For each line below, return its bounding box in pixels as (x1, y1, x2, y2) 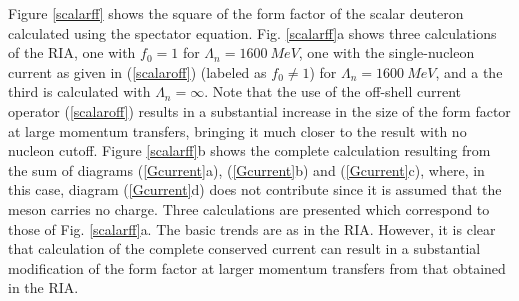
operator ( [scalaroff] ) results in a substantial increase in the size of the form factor (8, 100, 511, 121)
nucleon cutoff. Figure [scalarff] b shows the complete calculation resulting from (8, 140, 491, 161)
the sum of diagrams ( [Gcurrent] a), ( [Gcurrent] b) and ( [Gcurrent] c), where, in (8, 159, 485, 180)
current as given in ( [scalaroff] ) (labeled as (8, 61, 267, 82)
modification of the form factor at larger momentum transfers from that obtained (8, 257, 506, 278)
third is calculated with (8, 81, 151, 102)
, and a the (435, 61, 503, 82)
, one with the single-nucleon (298, 42, 475, 63)
